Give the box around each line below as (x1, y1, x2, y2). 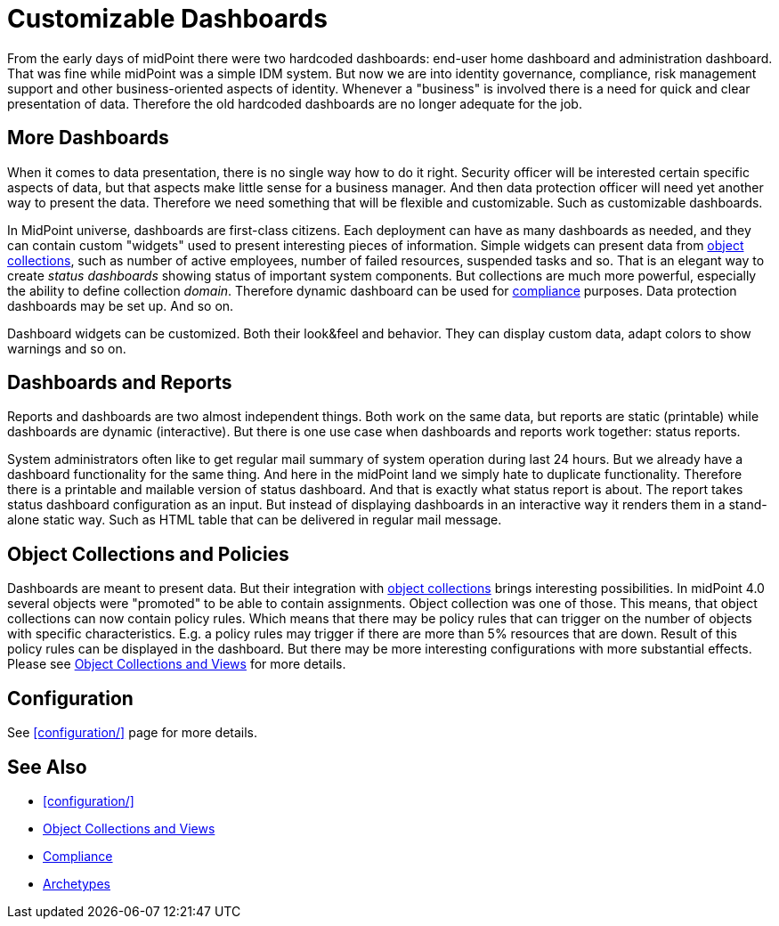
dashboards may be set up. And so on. (7, 297, 234, 313)
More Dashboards (7, 126, 169, 150)
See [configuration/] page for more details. (7, 725, 258, 741)
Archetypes (43, 875, 110, 891)
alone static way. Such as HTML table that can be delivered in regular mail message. (7, 512, 502, 528)
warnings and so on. (7, 340, 126, 356)
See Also (7, 755, 87, 778)
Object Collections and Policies (7, 542, 289, 565)
